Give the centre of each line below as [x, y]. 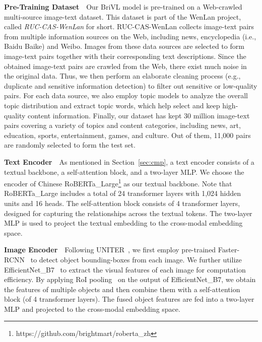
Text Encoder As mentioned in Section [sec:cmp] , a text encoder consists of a [129, 161]
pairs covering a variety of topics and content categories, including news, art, [122, 125]
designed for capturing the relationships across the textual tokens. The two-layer [128, 213]
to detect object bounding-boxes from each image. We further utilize [136, 259]
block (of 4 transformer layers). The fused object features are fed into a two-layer [129, 299]
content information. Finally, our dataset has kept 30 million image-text [139, 115]
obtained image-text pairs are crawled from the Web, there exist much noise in [125, 66]
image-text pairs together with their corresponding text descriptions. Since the [125, 56]
